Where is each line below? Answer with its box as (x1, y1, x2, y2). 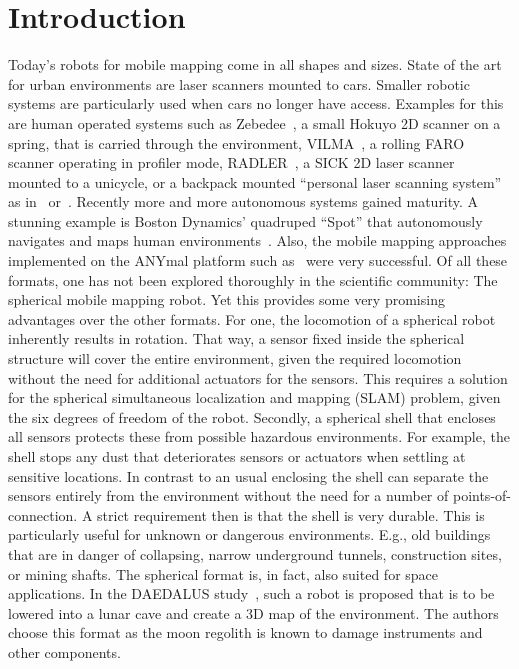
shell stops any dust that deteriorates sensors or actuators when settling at (8, 446, 466, 466)
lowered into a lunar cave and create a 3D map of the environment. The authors (8, 602, 499, 623)
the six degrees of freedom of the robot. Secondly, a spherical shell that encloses (8, 406, 496, 427)
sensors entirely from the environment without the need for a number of (8, 485, 449, 506)
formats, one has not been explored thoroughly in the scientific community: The (8, 269, 498, 290)
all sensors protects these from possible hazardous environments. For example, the (8, 426, 510, 447)
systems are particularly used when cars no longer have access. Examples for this (8, 93, 504, 114)
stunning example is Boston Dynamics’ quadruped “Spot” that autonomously (8, 210, 483, 231)
